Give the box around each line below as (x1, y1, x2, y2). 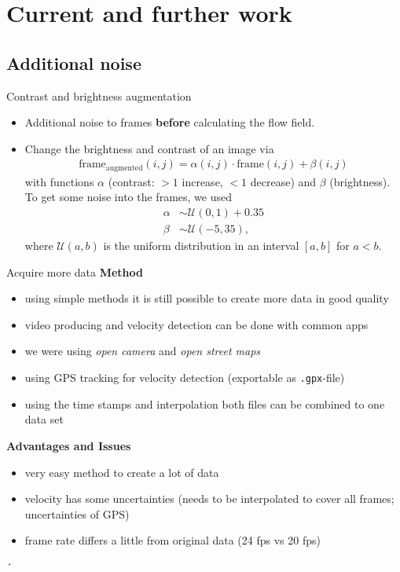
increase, (182, 173, 223, 189)
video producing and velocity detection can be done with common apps (24, 316, 369, 332)
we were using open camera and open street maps (24, 343, 261, 359)
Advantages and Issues (6, 437, 131, 453)
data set (24, 411, 64, 427)
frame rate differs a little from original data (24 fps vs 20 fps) (24, 532, 321, 548)
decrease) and (250, 173, 317, 189)
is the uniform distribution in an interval (103, 237, 299, 254)
